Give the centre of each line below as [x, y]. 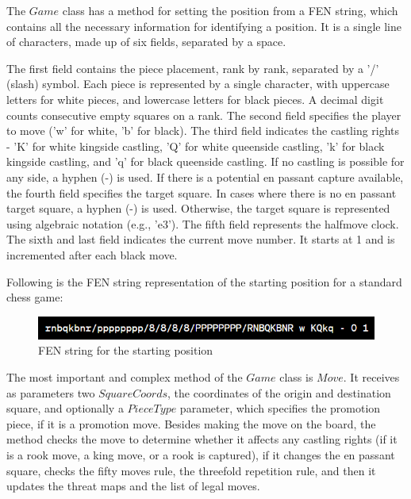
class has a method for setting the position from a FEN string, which [230, 10]
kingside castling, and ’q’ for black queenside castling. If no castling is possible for [205, 161]
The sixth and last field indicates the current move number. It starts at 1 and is [201, 239]
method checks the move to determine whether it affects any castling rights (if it [202, 439]
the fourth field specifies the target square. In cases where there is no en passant [202, 192]
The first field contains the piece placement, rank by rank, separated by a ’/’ [193, 68]
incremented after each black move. [92, 254]
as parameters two [51, 392]
